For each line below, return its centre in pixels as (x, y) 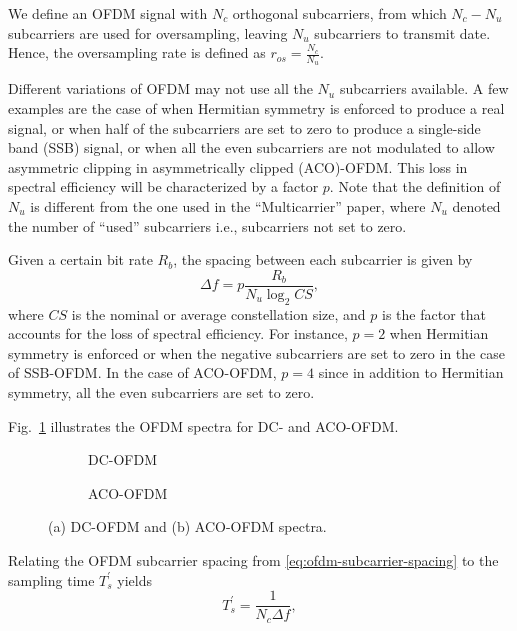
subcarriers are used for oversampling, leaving (148, 32)
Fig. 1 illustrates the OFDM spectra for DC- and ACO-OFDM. (203, 425)
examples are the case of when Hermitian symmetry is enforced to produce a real (256, 108)
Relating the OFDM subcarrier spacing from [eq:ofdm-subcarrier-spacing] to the (253, 559)
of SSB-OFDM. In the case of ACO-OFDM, (142, 372)
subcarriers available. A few (424, 88)
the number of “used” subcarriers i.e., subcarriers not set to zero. (207, 225)
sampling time (51, 579)
